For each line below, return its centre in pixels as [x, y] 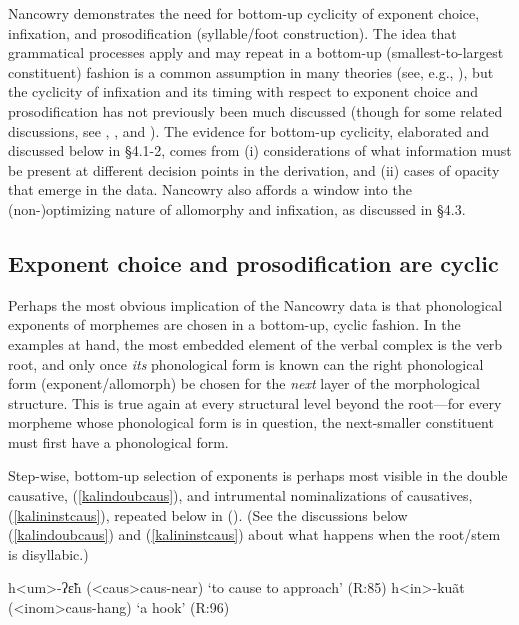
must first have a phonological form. [118, 441]
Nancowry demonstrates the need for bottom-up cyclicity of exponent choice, [244, 13]
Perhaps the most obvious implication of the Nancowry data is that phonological [255, 304]
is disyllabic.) [48, 553]
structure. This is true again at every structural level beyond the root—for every [255, 402]
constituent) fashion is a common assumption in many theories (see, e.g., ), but [251, 71]
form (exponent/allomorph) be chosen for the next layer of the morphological [244, 383]
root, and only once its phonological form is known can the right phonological [246, 363]
